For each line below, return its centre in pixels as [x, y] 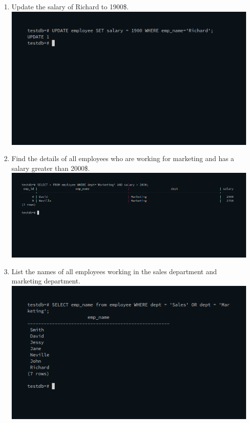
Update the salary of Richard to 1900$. [70, 6]
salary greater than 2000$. [51, 168]
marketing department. [46, 281]
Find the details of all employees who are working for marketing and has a [123, 158]
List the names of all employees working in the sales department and [114, 271]
